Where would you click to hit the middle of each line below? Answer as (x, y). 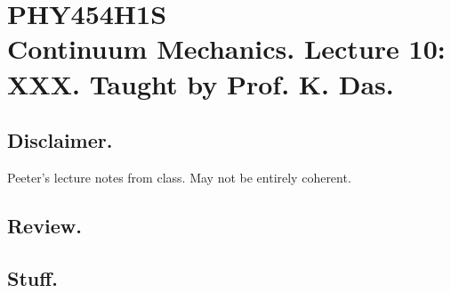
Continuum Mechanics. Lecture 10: (226, 49)
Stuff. (33, 277)
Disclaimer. (60, 140)
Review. (44, 225)
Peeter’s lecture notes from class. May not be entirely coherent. (179, 177)
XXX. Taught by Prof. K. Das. (201, 83)
